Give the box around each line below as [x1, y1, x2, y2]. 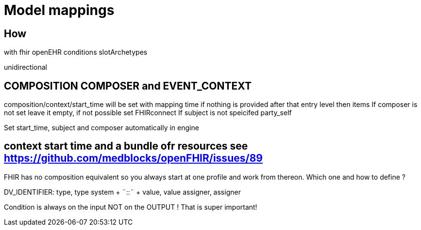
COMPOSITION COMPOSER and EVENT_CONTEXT [4, 79, 252, 92]
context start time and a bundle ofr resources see [4, 140, 248, 153]
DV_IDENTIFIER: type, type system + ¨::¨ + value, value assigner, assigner [4, 187, 241, 196]
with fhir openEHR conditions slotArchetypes [4, 48, 148, 57]
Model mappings [4, 2, 115, 18]
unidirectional [4, 63, 47, 72]
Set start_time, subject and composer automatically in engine [4, 123, 199, 132]
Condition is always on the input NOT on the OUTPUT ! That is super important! [4, 202, 257, 211]
